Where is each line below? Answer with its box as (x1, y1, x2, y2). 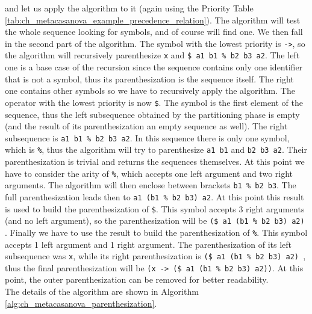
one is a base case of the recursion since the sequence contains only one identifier (5, 61, 303, 73)
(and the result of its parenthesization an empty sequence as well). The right (5, 120, 288, 132)
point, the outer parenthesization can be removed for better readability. (5, 273, 269, 286)
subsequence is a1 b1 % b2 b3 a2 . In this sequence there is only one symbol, (5, 131, 290, 144)
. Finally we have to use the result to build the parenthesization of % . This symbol (5, 226, 308, 238)
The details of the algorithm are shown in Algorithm (5, 285, 199, 298)
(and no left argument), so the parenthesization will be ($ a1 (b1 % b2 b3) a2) (5, 214, 305, 227)
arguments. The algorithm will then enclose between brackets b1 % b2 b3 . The (5, 179, 296, 191)
